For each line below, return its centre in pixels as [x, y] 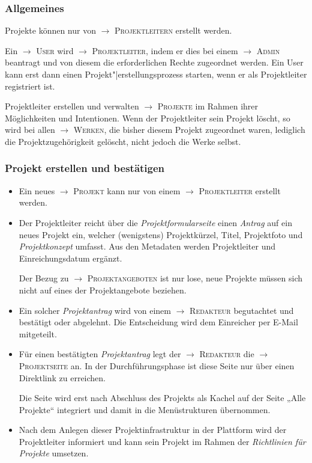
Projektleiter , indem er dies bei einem [165, 50]
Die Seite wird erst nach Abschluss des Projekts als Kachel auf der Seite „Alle [162, 398]
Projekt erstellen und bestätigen [85, 168]
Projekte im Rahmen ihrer [208, 106]
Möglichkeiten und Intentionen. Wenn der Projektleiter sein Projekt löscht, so [148, 118]
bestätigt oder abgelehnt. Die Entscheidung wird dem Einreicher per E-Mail [158, 322]
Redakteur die [227, 354]
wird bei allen [30, 130]
